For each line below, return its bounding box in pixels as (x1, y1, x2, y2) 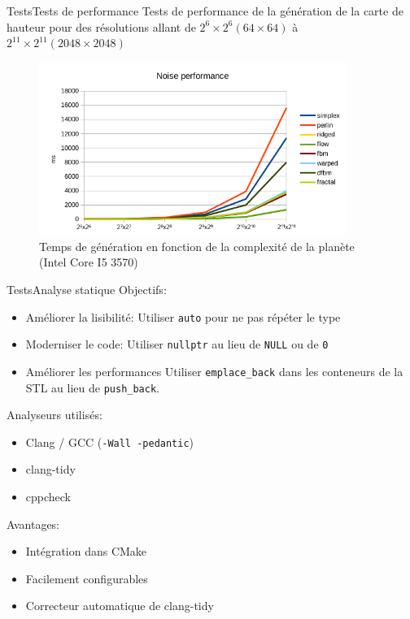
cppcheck (25, 488, 72, 505)
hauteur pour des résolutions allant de (7, 18, 196, 35)
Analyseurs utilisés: (7, 406, 102, 423)
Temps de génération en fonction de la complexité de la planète (39, 237, 355, 254)
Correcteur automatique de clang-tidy (25, 597, 214, 614)
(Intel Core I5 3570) (39, 253, 138, 271)
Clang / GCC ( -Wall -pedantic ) (25, 433, 194, 450)
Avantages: (7, 515, 60, 532)
